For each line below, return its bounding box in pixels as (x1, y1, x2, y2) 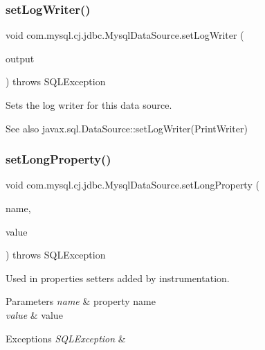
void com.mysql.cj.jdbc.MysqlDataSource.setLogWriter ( (6, 28, 244, 42)
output (6, 51, 35, 65)
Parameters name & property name (6, 294, 156, 308)
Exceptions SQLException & (6, 331, 126, 345)
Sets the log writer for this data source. (6, 98, 172, 112)
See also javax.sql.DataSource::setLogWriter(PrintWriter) (6, 121, 248, 135)
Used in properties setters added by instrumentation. (6, 270, 230, 285)
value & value (6, 307, 63, 322)
